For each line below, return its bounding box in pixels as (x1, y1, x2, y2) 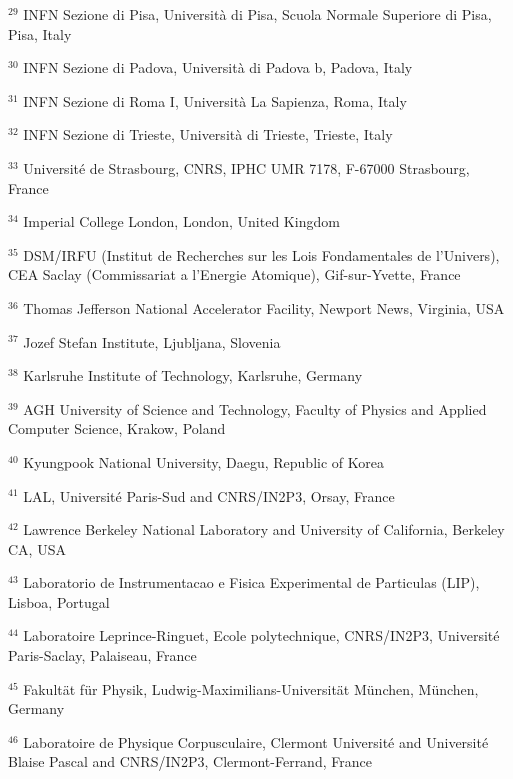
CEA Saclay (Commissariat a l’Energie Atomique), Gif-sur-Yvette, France (8, 264, 461, 285)
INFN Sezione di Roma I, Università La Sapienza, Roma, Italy (23, 90, 407, 111)
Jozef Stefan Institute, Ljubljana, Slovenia (23, 331, 281, 352)
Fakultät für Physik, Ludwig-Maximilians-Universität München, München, (23, 678, 479, 699)
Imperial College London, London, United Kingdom (23, 211, 340, 232)
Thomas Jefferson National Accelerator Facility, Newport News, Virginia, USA (23, 297, 505, 318)
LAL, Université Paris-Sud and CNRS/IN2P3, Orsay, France (23, 485, 395, 506)
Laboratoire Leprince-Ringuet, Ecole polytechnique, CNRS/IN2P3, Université (23, 625, 500, 646)
